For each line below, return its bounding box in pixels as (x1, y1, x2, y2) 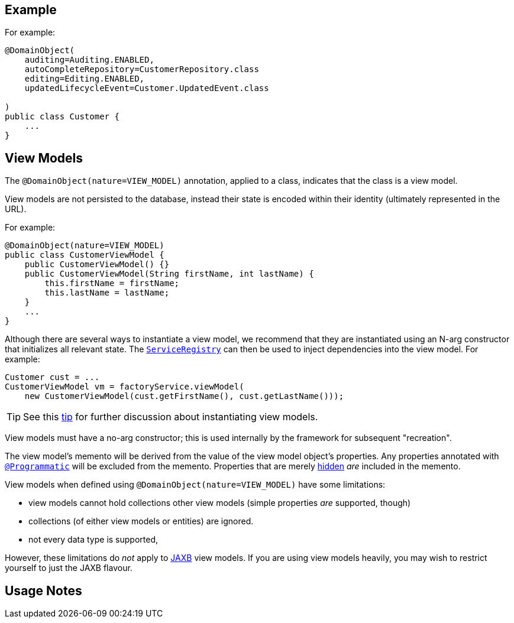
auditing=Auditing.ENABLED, (24, 55, 154, 65)
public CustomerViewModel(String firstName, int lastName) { (24, 269, 314, 279)
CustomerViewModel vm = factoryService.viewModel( (5, 382, 244, 392)
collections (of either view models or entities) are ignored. (28, 516, 254, 527)
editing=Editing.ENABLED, (24, 74, 145, 84)
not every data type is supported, (28, 534, 159, 545)
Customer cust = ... (5, 372, 100, 382)
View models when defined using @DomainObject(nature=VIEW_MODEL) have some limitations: (5, 479, 386, 490)
